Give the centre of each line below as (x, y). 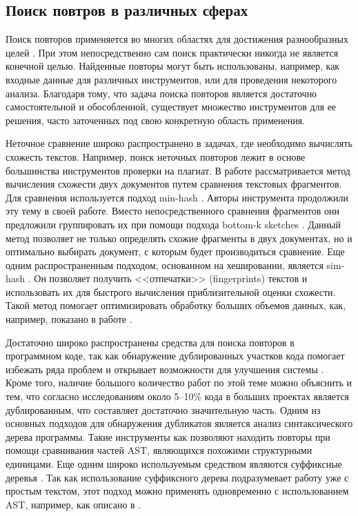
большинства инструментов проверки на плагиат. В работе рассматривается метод (178, 170)
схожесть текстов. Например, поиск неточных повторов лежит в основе (156, 156)
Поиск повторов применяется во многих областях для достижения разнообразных (177, 39)
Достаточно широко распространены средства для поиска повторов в (150, 342)
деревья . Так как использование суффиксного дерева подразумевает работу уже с (177, 477)
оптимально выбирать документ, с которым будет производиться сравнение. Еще (175, 251)
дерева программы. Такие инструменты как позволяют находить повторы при (168, 436)
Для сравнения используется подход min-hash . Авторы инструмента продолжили (177, 197)
